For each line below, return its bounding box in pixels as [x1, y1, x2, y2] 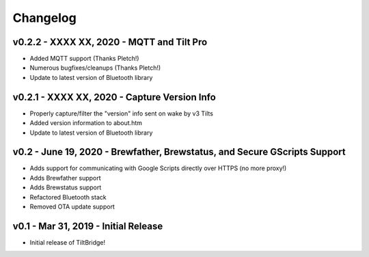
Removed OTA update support [29, 202, 115, 211]
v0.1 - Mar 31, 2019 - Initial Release [12, 220, 163, 232]
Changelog [12, 10, 77, 25]
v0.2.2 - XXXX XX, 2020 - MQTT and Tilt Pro [12, 36, 208, 48]
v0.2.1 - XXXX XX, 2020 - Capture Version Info [12, 91, 217, 103]
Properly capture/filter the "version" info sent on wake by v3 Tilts [29, 109, 213, 118]
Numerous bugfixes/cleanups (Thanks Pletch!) [29, 64, 161, 72]
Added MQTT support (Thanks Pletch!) [29, 55, 139, 63]
